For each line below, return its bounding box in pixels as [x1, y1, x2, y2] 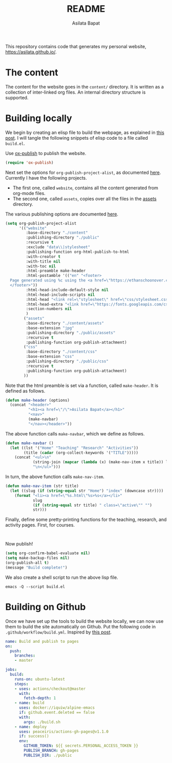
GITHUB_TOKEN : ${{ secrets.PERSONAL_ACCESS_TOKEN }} [24, 743, 139, 749]
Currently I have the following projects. [5, 175, 87, 181]
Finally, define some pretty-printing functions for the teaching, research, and [5, 516, 167, 522]
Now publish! [5, 541, 33, 547]
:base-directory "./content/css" [26, 349, 97, 355]
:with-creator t [26, 254, 60, 259]
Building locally [5, 113, 73, 124]
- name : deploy [14, 724, 47, 729]
